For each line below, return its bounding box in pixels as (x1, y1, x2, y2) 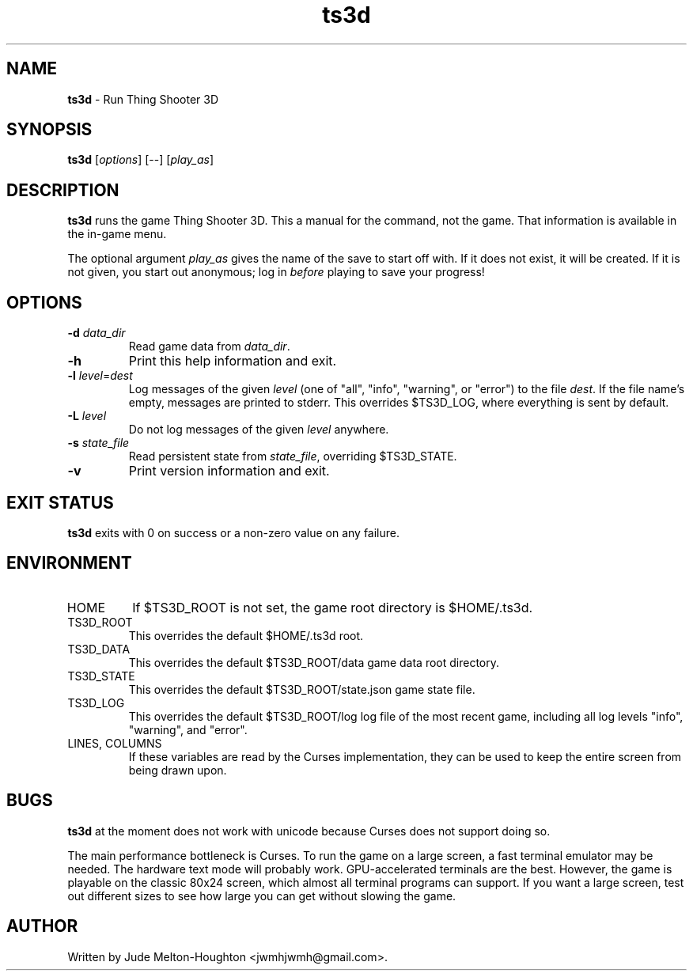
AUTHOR (6, 916, 78, 937)
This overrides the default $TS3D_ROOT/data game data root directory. (128, 655, 500, 669)
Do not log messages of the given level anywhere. (128, 422, 389, 437)
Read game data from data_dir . (128, 339, 290, 354)
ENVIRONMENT (6, 553, 132, 574)
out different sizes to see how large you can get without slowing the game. (67, 888, 456, 903)
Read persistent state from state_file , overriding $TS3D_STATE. (128, 449, 457, 464)
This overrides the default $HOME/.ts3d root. (128, 628, 364, 642)
